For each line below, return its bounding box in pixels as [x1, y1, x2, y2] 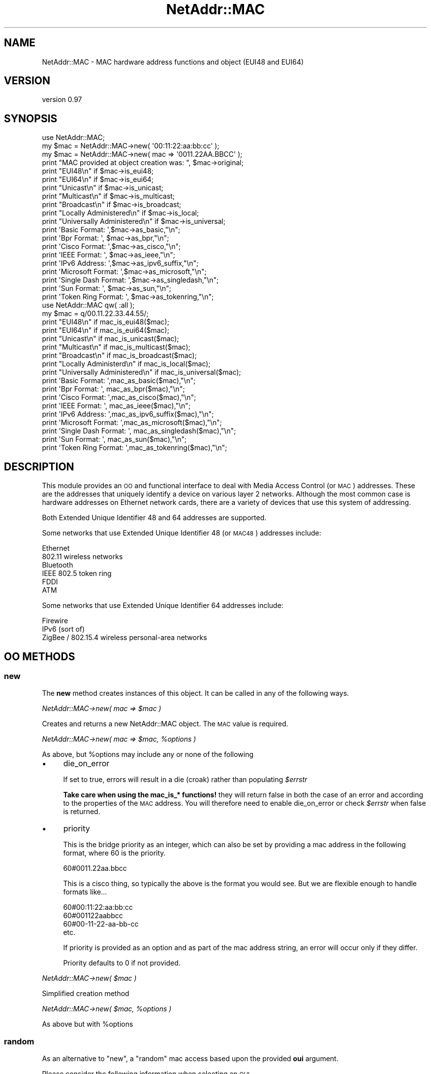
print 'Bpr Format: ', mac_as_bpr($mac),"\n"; [42, 385, 185, 394]
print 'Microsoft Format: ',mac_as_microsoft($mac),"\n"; [42, 418, 222, 427]
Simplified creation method [42, 989, 129, 998]
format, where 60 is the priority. [63, 849, 166, 858]
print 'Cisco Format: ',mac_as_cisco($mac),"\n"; [42, 393, 196, 402]
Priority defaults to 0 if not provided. [63, 959, 181, 967]
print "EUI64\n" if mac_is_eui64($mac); [42, 326, 169, 335]
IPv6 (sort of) [42, 625, 85, 634]
